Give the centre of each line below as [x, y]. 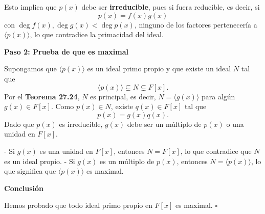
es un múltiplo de [127, 161]
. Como [62, 106]
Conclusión [24, 188]
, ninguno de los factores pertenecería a [196, 24]
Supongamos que [30, 69]
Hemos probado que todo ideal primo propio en [78, 205]
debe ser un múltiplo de [164, 124]
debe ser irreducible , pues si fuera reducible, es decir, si [171, 7]
